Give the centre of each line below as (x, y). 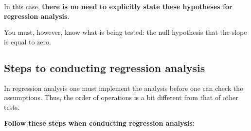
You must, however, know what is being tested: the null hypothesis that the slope (125, 32)
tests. (12, 107)
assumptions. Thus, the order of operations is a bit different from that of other (121, 97)
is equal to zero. (27, 41)
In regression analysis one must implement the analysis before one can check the (124, 88)
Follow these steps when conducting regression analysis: (99, 123)
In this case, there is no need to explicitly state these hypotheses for (118, 6)
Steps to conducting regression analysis (105, 67)
